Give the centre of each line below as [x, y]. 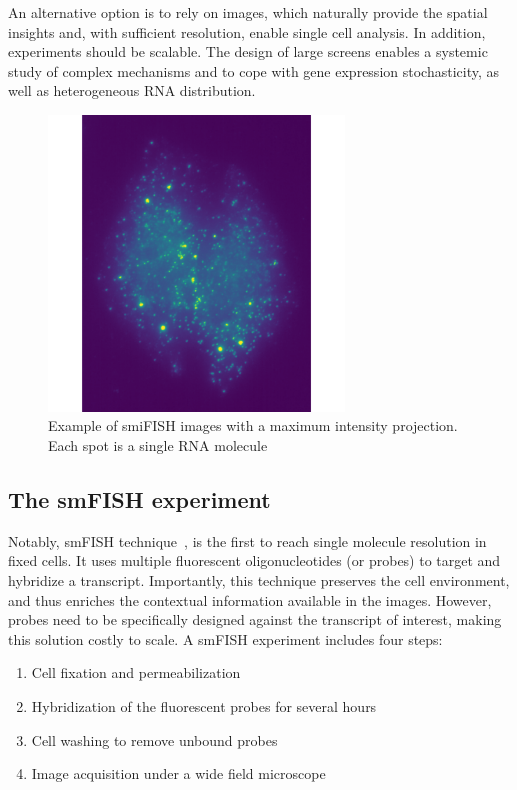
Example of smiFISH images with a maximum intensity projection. [253, 425]
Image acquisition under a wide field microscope [178, 773]
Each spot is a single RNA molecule [158, 444]
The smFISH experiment [139, 498]
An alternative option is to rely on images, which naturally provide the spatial [248, 12]
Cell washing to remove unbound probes [154, 739]
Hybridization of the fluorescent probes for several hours [204, 705]
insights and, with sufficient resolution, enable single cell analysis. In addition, [247, 31]
